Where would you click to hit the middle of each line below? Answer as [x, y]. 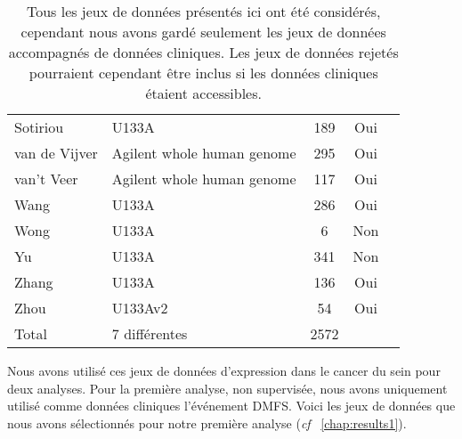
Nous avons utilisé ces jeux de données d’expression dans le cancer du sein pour [224, 370]
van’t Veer [46, 179]
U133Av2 [140, 308]
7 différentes [150, 333]
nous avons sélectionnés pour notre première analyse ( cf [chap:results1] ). [207, 423]
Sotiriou [39, 127]
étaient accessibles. [203, 93]
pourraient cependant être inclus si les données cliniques [203, 73]
